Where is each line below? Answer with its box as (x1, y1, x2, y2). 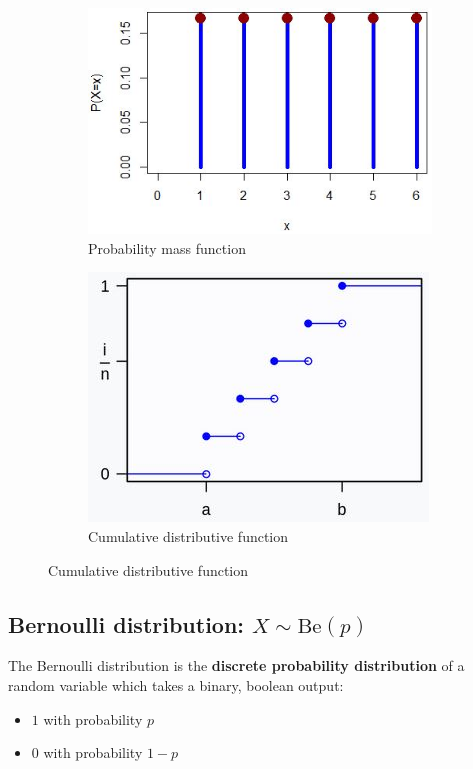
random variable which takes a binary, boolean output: (8, 674, 344, 695)
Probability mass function (88, 237, 246, 258)
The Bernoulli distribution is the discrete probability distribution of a (8, 655, 465, 676)
